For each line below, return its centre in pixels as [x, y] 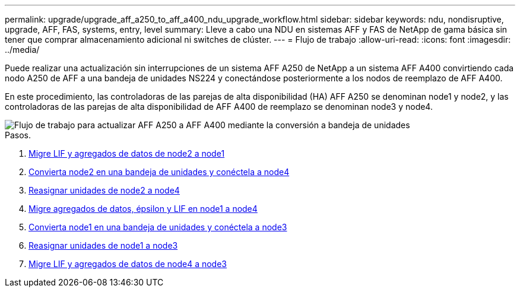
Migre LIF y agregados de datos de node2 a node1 [127, 153]
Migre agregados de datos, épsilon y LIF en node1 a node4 [143, 209]
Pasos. [18, 135]
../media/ [22, 50]
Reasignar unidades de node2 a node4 [104, 190]
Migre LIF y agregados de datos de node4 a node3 [128, 264]
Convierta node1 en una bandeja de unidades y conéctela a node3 [158, 227]
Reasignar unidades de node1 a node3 [103, 245]
